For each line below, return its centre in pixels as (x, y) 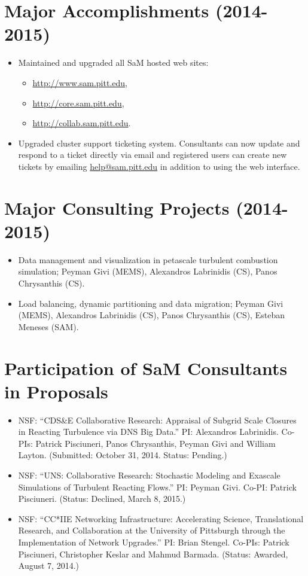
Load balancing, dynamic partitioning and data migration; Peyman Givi (151, 303)
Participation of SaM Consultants (146, 368)
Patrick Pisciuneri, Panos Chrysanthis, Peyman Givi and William (155, 443)
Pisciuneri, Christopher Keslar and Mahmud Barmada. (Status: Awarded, (153, 554)
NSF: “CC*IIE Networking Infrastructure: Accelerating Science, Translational (161, 518)
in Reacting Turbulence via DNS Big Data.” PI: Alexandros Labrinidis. (148, 432)
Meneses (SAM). (48, 326)
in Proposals (56, 391)
